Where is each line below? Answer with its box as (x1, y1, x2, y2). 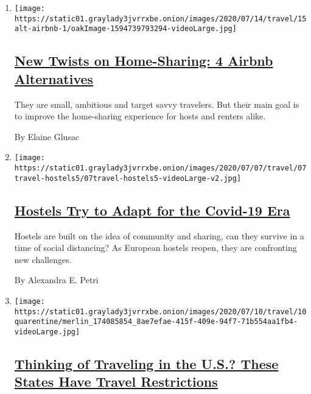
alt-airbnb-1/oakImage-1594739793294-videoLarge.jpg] (14, 24, 237, 33)
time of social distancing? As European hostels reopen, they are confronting (14, 241, 297, 254)
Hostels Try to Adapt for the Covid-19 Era (14, 200, 290, 219)
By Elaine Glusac (14, 130, 80, 142)
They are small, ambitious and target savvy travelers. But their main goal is (14, 97, 299, 110)
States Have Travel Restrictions (14, 372, 218, 391)
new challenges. (14, 253, 72, 266)
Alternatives (14, 69, 94, 88)
